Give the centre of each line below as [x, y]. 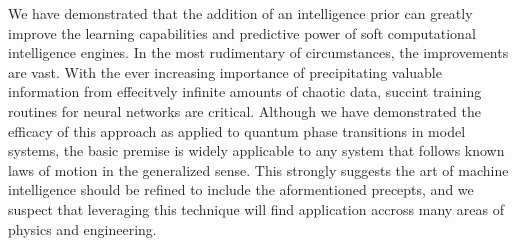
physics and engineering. [82, 228]
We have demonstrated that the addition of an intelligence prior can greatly [240, 13]
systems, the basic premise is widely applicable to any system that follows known [256, 150]
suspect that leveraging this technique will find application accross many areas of [256, 208]
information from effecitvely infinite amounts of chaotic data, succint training [245, 91]
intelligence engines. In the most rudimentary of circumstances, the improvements [258, 52]
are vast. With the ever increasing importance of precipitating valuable [225, 71]
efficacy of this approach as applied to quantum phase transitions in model [237, 130]
